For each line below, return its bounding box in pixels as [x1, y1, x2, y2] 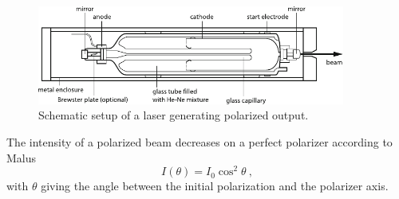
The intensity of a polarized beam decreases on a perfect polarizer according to [6, 134, 393, 150]
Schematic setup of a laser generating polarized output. [38, 107, 309, 123]
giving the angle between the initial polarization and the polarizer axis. [41, 178, 389, 194]
